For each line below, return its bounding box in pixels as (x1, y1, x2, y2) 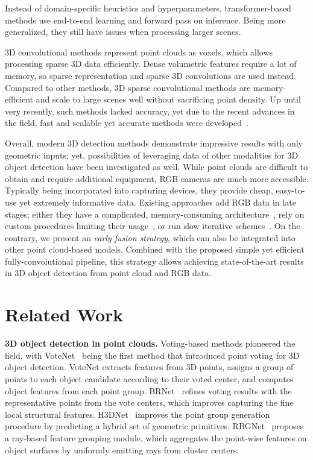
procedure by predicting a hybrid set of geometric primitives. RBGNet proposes (5, 420, 304, 432)
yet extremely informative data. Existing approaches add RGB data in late (19, 195, 296, 208)
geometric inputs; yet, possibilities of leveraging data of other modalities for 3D (5, 148, 299, 161)
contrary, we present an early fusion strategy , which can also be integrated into (5, 231, 296, 244)
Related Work (5, 302, 124, 327)
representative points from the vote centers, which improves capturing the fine (5, 396, 294, 409)
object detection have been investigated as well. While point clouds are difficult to (5, 160, 308, 173)
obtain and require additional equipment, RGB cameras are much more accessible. (5, 172, 309, 184)
